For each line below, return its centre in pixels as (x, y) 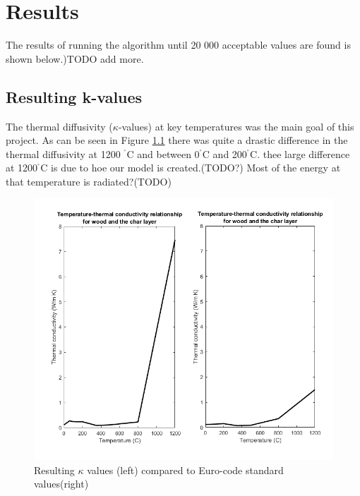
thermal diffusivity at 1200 (63, 153)
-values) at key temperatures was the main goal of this (236, 126)
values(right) (61, 484)
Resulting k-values (74, 96)
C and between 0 (163, 153)
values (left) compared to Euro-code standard (185, 470)
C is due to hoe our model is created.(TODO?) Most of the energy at (191, 168)
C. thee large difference (300, 153)
